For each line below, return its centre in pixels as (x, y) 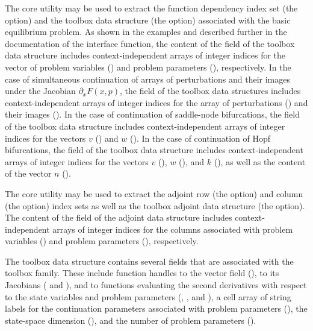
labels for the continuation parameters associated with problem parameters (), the (156, 308)
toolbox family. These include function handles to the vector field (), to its (142, 273)
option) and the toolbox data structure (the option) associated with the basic (148, 20)
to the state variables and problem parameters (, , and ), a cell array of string (148, 296)
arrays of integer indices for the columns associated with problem (173, 229)
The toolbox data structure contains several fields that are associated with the (149, 261)
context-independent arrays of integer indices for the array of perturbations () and (156, 102)
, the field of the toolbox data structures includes (210, 91)
